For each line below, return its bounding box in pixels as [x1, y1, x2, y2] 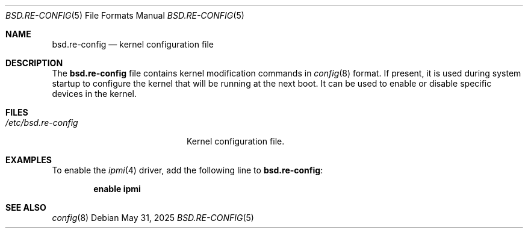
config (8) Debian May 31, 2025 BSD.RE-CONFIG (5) [52, 213, 254, 223]
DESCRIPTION [5, 58, 63, 68]
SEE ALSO [5, 202, 46, 213]
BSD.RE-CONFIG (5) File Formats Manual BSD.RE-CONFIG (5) [5, 10, 244, 20]
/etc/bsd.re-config [5, 117, 78, 128]
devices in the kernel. [52, 89, 137, 99]
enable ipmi [93, 184, 141, 194]
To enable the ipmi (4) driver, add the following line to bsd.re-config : [52, 165, 323, 175]
